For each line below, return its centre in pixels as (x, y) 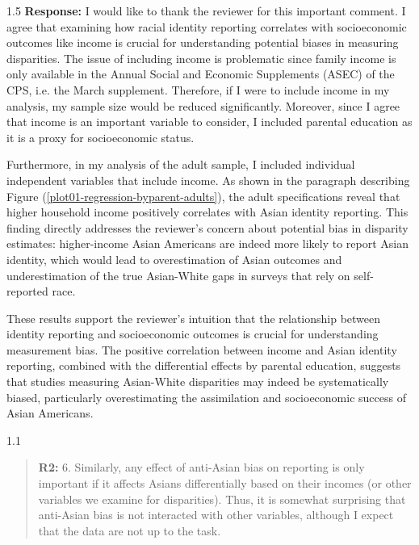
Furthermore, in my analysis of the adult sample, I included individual (181, 164)
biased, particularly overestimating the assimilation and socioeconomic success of (206, 397)
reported (27, 291)
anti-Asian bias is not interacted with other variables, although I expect (216, 515)
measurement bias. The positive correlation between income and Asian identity (202, 349)
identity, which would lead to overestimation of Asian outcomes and (174, 259)
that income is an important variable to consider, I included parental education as (209, 122)
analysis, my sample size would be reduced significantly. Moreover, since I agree (203, 105)
